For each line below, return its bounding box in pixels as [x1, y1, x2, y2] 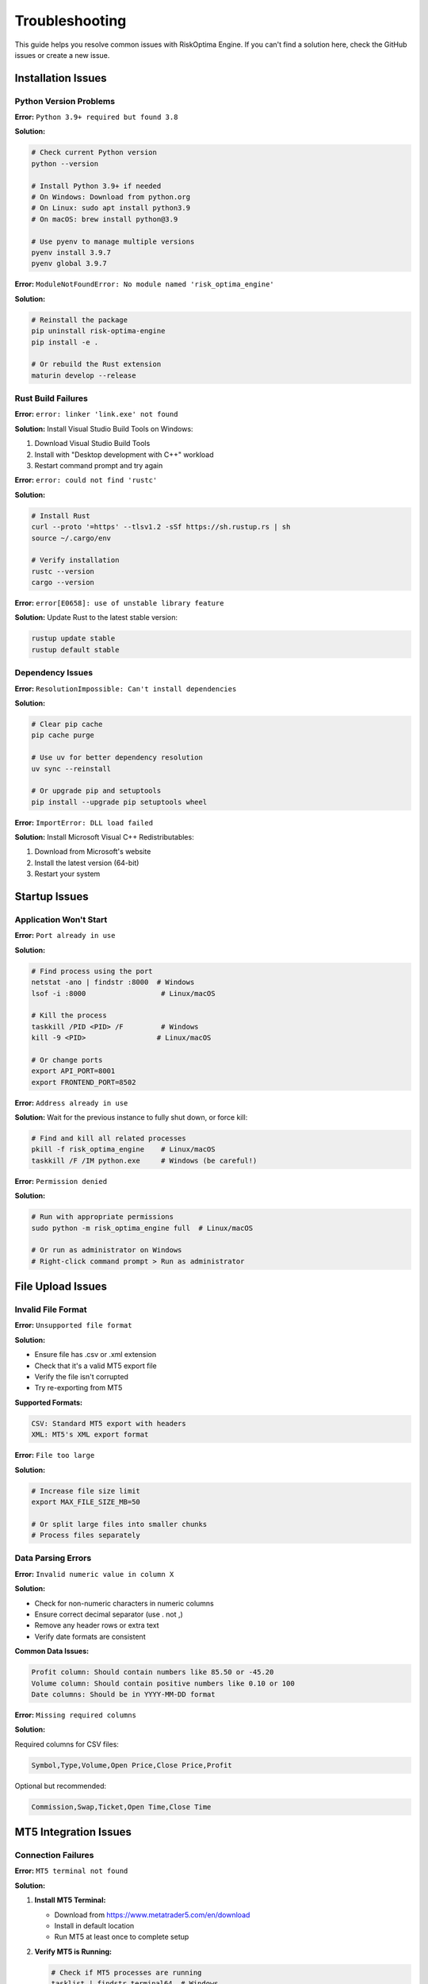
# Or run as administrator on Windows [31, 1246, 182, 1255]
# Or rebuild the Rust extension [31, 360, 162, 369]
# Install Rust [31, 511, 90, 520]
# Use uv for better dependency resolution [31, 753, 204, 762]
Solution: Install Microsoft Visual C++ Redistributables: [14, 832, 194, 842]
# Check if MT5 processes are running [51, 1968, 202, 1977]
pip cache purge [31, 731, 95, 740]
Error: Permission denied [14, 1176, 107, 1186]
